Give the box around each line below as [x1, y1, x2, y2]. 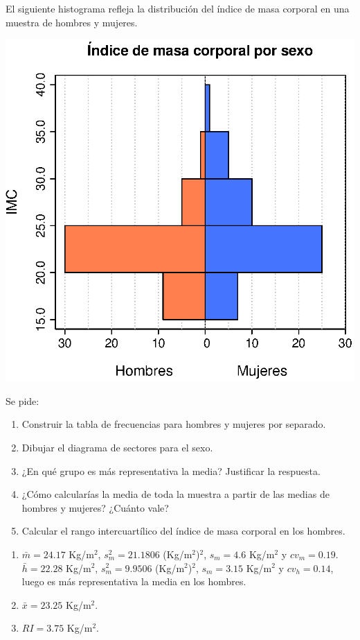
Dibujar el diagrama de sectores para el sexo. [21, 440, 213, 454]
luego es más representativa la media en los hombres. [21, 574, 246, 589]
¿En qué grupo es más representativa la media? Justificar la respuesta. [21, 463, 321, 478]
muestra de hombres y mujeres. [6, 15, 138, 29]
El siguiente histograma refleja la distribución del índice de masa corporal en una [6, 1, 350, 15]
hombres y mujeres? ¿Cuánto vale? [21, 500, 169, 514]
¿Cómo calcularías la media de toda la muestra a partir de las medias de [21, 487, 330, 501]
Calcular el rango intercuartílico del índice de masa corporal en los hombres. [21, 524, 345, 538]
